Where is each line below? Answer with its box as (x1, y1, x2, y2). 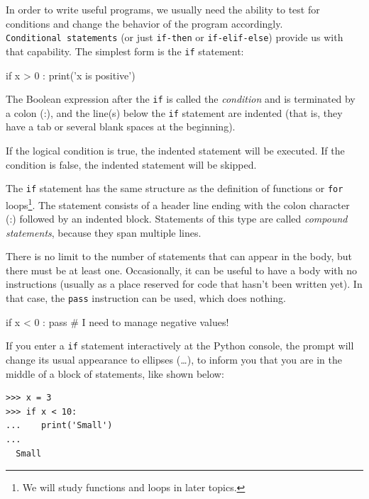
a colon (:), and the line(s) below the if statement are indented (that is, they (6, 105, 343, 120)
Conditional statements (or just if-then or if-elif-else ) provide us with (6, 30, 343, 45)
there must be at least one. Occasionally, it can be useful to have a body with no (6, 262, 357, 277)
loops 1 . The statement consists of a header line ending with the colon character (6, 195, 350, 212)
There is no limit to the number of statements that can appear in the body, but (6, 249, 353, 264)
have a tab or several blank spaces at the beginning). (6, 119, 236, 134)
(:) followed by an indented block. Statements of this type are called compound (6, 211, 348, 226)
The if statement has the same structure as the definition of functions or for (6, 181, 343, 196)
